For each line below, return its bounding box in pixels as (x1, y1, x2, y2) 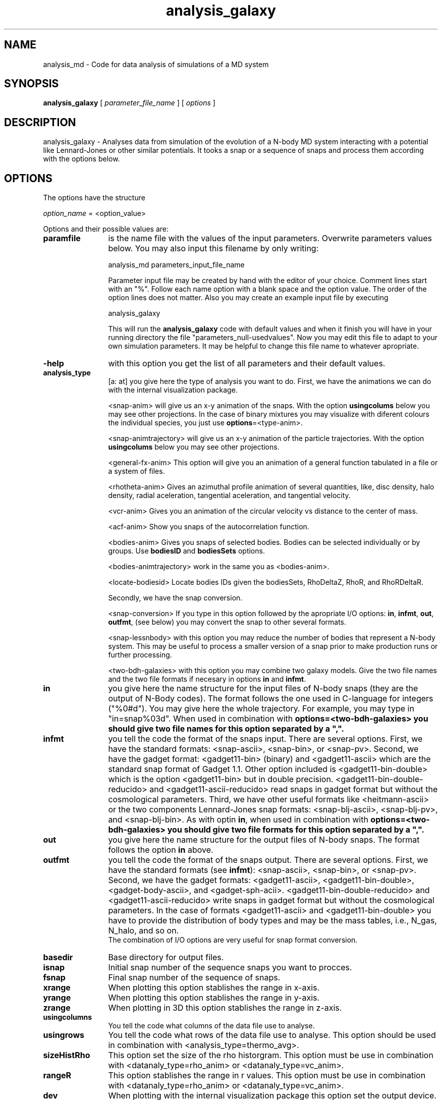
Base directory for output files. (108, 952, 224, 963)
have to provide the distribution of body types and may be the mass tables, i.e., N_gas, (108, 915, 437, 926)
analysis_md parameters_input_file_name (108, 260, 245, 269)
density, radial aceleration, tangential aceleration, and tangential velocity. (108, 491, 351, 500)
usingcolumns (43, 1013, 92, 1022)
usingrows (43, 1030, 84, 1040)
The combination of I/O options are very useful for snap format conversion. (108, 936, 358, 945)
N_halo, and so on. (108, 925, 179, 936)
